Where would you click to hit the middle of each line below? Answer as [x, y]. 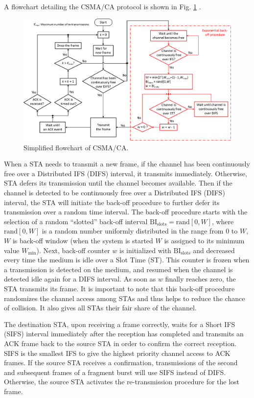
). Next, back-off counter [73, 250]
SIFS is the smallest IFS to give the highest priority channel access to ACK [117, 353]
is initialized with [145, 250]
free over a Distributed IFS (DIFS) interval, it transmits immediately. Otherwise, [126, 173]
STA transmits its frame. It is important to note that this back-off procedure [119, 288]
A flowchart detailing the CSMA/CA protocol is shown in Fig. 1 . [103, 6]
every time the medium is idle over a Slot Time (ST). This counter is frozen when [127, 260]
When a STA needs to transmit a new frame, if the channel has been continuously [127, 164]
